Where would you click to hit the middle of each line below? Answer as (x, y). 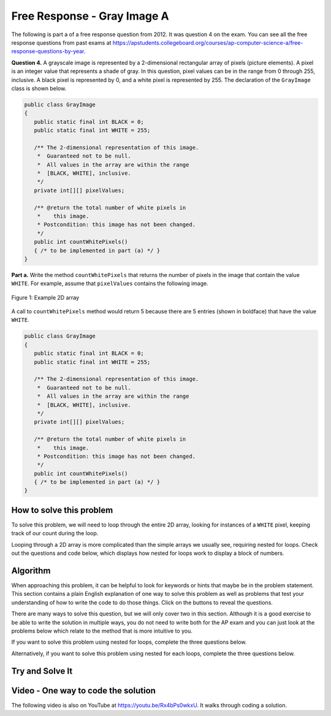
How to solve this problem (62, 510)
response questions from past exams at (61, 42)
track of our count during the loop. (55, 533)
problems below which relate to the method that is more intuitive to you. (102, 631)
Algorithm (31, 570)
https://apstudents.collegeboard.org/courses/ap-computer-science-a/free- (208, 42)
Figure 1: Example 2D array (45, 297)
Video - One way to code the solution (84, 691)
